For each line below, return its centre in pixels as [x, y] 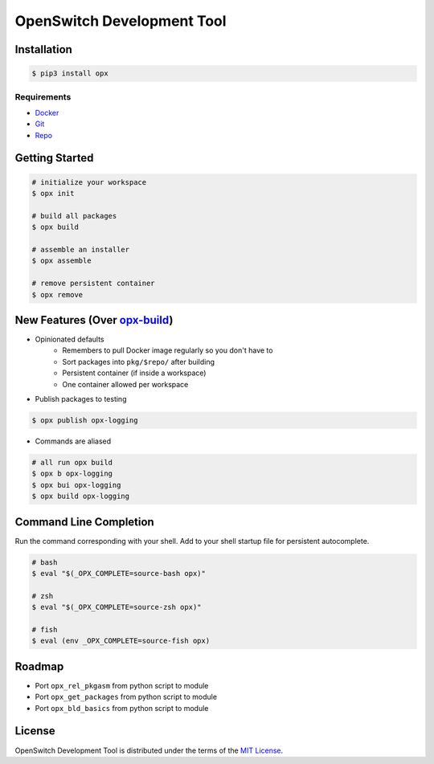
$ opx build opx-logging [81, 496]
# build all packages [74, 216]
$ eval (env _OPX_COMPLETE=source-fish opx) [121, 641]
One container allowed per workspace [125, 384]
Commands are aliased [73, 441]
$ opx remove [57, 294]
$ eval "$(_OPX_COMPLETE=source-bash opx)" [119, 574]
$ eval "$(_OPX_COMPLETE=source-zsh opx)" [117, 607]
